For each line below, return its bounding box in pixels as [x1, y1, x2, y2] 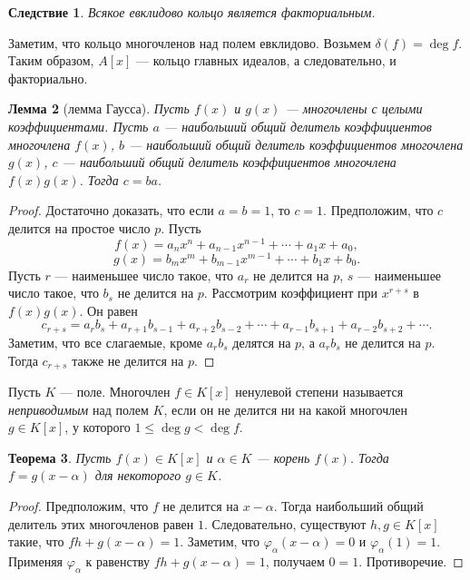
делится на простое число [8, 218, 151, 237]
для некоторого [94, 466, 181, 485]
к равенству [85, 551, 150, 570]
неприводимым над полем [8, 399, 149, 418]
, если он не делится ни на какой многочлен [163, 399, 407, 418]
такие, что [8, 532, 64, 551]
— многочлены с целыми [285, 99, 423, 118]
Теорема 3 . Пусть [8, 447, 112, 467]
